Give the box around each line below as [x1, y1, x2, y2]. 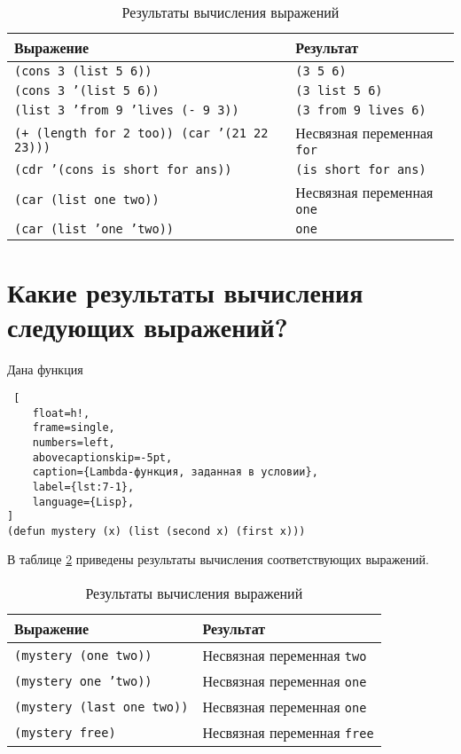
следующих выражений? [7, 309, 288, 345]
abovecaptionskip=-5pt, [32, 451, 173, 464]
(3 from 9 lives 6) [295, 103, 426, 117]
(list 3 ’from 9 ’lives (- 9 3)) [14, 103, 239, 117]
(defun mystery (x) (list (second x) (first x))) [7, 524, 306, 538]
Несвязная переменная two [202, 645, 367, 666]
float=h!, [32, 406, 90, 420]
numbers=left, [32, 436, 115, 449]
